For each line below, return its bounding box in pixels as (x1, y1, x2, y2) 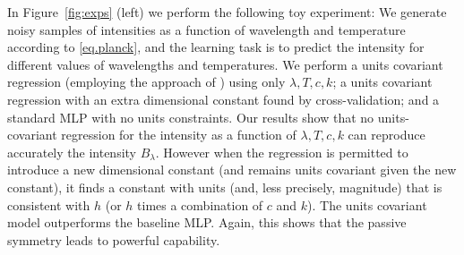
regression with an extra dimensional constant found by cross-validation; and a (7, 89, 440, 108)
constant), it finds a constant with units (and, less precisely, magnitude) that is (7, 177, 443, 196)
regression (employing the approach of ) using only (7, 72, 286, 91)
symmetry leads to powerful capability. (7, 230, 220, 249)
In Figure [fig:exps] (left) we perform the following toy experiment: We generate (7, 3, 447, 21)
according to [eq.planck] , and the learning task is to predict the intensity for (7, 38, 425, 56)
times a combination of (137, 195, 263, 214)
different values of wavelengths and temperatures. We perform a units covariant (7, 55, 443, 73)
